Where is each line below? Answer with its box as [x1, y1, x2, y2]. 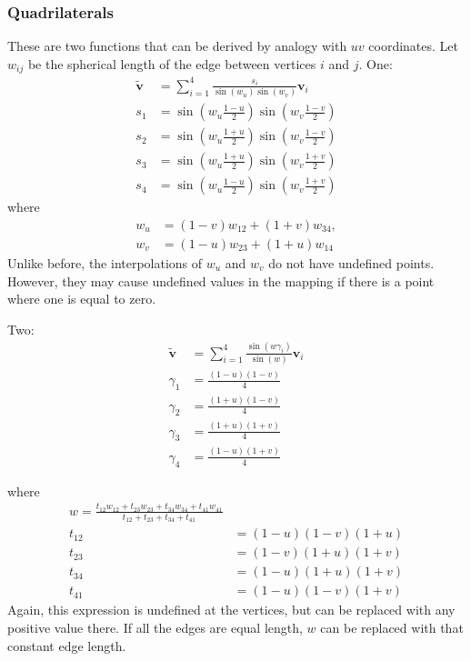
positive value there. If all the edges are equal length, [7, 617, 303, 636]
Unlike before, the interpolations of [7, 253, 203, 272]
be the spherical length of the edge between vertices [27, 54, 316, 73]
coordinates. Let [368, 36, 459, 55]
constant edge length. [7, 636, 126, 655]
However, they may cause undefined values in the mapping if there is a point [7, 271, 435, 290]
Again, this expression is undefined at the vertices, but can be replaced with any [7, 600, 456, 619]
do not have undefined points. [268, 253, 435, 272]
